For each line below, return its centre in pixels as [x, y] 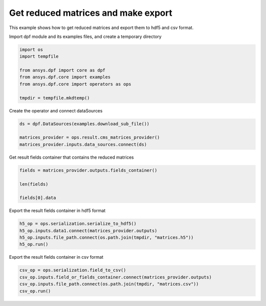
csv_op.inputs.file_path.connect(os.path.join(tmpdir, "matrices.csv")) [109, 284]
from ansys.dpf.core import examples [65, 77]
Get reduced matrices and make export [91, 13]
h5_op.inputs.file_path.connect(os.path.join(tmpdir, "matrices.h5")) [107, 238]
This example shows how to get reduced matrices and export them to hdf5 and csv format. [101, 28]
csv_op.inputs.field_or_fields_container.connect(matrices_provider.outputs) [116, 277]
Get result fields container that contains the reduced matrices [71, 157]
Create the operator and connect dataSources [56, 110]
